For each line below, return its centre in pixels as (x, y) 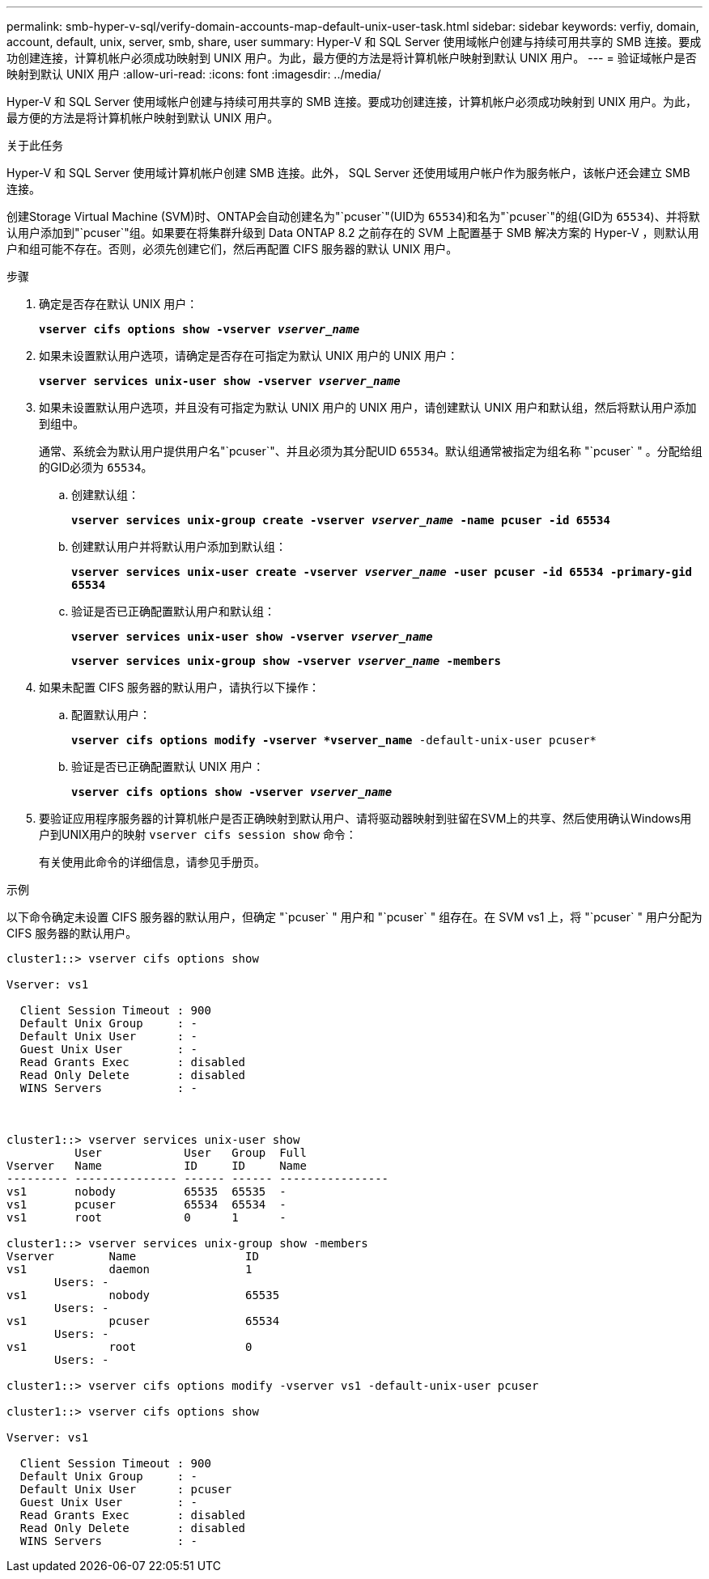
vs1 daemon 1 (129, 1269)
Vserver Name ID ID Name (157, 1166)
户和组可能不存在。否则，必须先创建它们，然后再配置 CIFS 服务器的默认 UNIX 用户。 (232, 249)
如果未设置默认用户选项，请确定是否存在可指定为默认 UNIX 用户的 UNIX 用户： (249, 356)
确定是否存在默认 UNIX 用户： (119, 304)
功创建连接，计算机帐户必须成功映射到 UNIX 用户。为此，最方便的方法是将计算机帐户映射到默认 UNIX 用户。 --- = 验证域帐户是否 (352, 58)
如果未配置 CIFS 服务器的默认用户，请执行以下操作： (180, 687)
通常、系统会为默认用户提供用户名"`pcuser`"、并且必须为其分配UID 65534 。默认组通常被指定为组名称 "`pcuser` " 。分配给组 (371, 451)
